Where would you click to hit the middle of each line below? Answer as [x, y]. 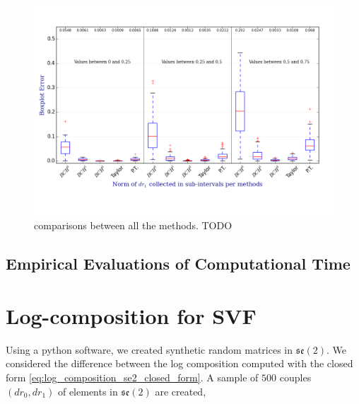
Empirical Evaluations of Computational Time [178, 264]
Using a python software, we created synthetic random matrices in [149, 349]
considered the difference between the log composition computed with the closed [179, 363]
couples [295, 377]
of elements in [88, 391]
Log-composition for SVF [131, 315]
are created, [181, 391]
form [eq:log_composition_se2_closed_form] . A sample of [132, 377]
